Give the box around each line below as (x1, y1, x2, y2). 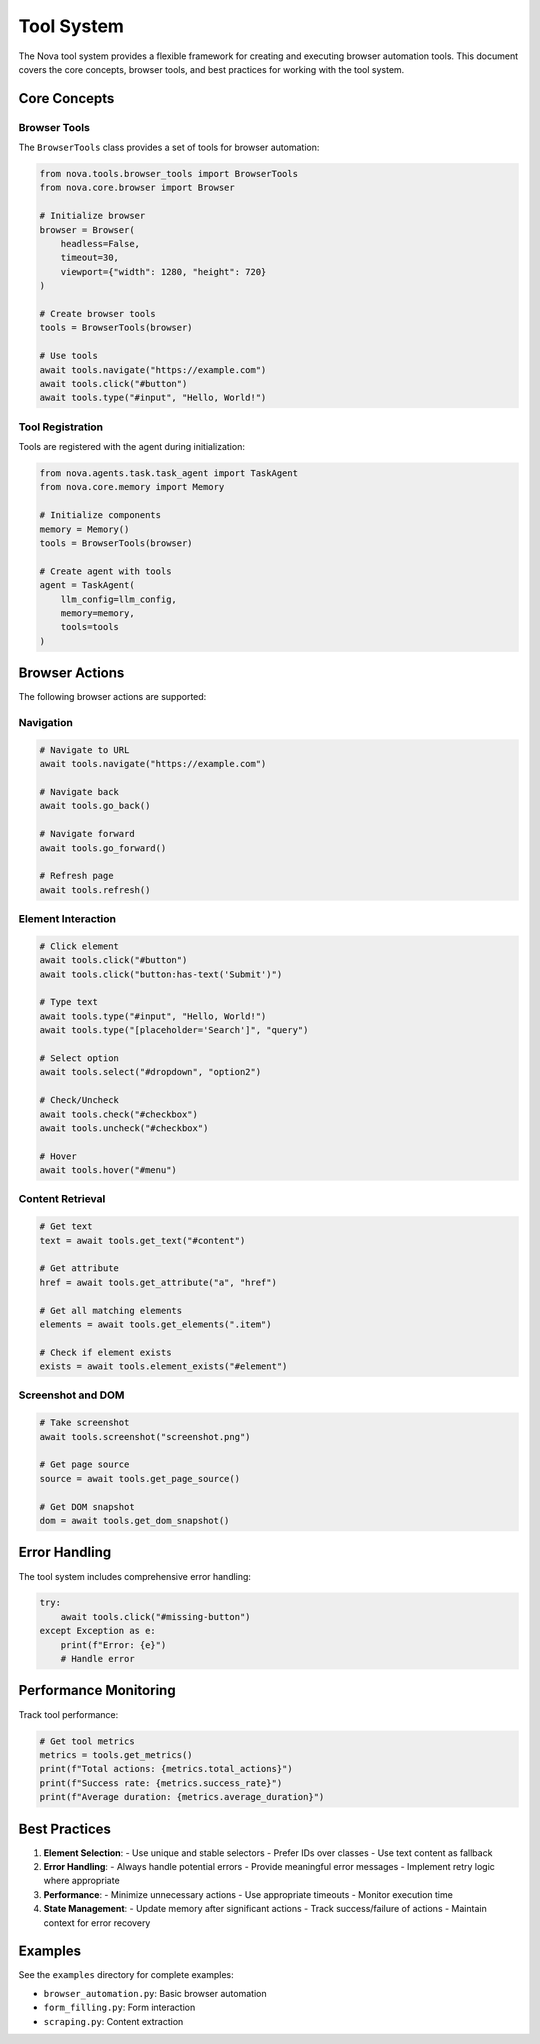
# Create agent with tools (39, 565, 172, 577)
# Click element (39, 940, 120, 952)
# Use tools (39, 350, 99, 362)
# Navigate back (39, 786, 120, 797)
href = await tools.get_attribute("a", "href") (39, 1276, 277, 1288)
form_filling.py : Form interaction (43, 2001, 196, 2014)
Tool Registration (18, 420, 104, 434)
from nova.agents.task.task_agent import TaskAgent (39, 468, 299, 479)
